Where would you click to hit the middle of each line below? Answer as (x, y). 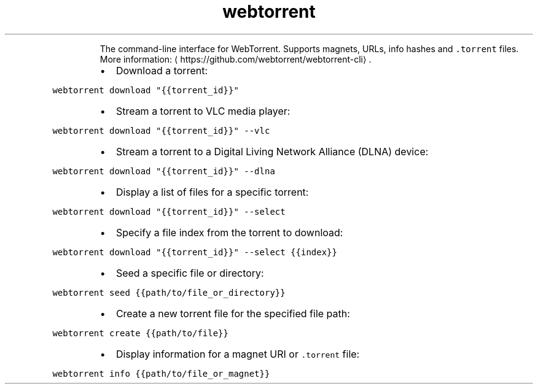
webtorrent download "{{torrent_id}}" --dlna (164, 171)
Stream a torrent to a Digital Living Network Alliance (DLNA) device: (272, 151)
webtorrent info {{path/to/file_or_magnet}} (161, 373)
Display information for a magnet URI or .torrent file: (238, 354)
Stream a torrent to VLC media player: (203, 111)
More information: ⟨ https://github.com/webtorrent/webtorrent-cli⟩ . (236, 59)
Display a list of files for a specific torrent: (212, 192)
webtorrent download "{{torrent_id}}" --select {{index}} (195, 252)
